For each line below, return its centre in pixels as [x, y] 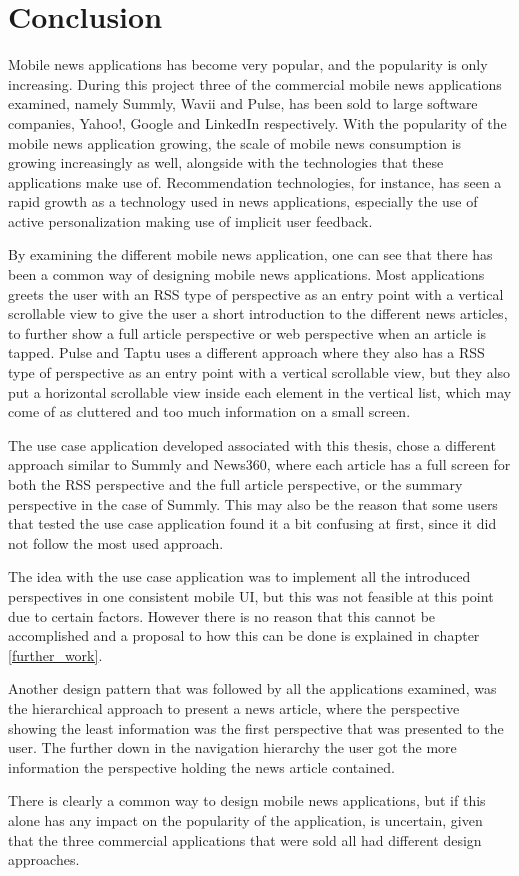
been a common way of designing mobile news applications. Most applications [246, 274]
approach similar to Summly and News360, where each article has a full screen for [259, 464]
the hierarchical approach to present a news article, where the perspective [234, 707]
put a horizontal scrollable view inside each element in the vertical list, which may [260, 391]
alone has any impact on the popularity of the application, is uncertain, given [245, 819]
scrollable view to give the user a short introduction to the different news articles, [258, 313]
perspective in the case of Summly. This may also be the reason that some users [253, 503]
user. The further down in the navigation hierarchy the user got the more [232, 747]
